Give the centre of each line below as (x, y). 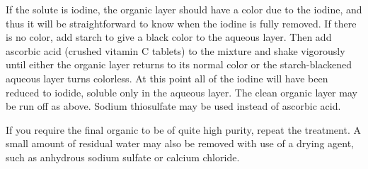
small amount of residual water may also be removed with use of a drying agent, (180, 143)
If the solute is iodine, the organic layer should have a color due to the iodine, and (184, 9)
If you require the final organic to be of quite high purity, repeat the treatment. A (183, 129)
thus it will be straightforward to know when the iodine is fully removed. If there (181, 23)
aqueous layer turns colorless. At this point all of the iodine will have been (167, 78)
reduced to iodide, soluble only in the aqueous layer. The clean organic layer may (182, 92)
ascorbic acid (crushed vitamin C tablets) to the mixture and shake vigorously (176, 50)
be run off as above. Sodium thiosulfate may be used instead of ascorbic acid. (173, 106)
